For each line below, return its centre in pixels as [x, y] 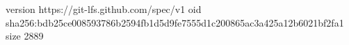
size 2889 [25, 36]
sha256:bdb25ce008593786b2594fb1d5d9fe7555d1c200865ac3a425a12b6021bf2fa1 [175, 22]
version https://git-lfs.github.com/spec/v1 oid [104, 9]
